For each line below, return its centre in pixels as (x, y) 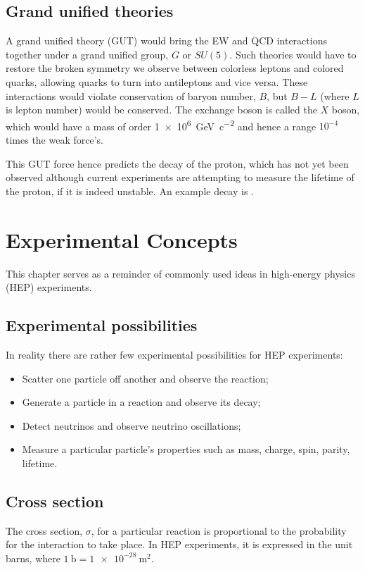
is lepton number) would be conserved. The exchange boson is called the (161, 110)
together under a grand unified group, (87, 54)
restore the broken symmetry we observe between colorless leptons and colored (175, 68)
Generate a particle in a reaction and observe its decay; (141, 402)
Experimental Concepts (122, 239)
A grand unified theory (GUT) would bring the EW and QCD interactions (166, 41)
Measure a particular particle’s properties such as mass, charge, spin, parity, (186, 449)
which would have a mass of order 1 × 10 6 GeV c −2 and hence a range (161, 125)
